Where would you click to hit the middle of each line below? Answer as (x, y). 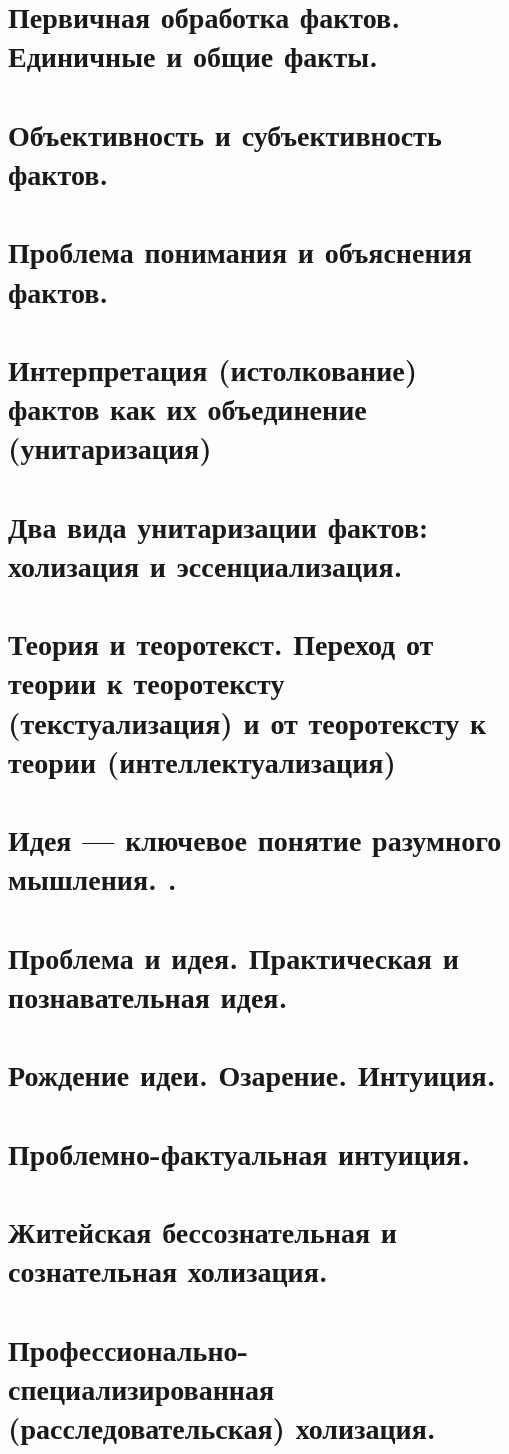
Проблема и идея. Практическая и (233, 956)
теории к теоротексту (146, 682)
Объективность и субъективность (225, 133)
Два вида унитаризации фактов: (218, 525)
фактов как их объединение (187, 408)
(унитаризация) (110, 447)
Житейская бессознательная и (202, 1231)
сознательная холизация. (168, 1270)
